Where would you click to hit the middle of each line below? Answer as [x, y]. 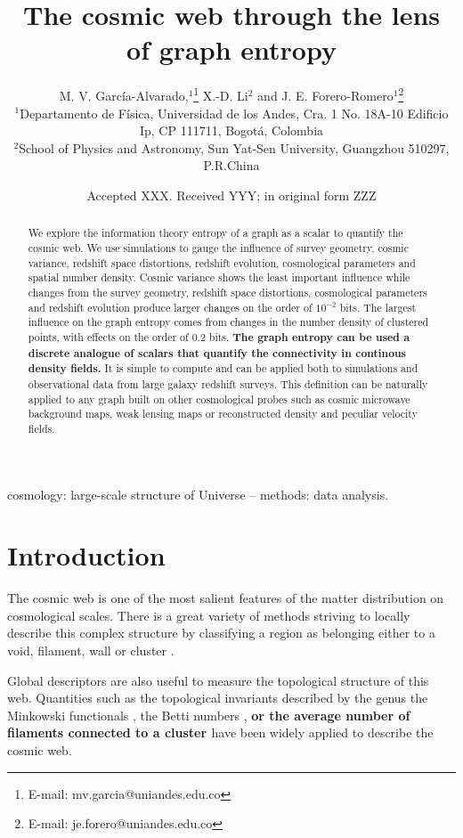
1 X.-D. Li [221, 94]
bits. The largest [378, 307]
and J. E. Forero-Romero [325, 95]
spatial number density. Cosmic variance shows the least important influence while [219, 277]
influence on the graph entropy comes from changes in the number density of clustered [228, 322]
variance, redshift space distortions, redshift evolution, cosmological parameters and [222, 262]
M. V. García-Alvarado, [124, 95]
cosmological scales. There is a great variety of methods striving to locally [209, 615]
